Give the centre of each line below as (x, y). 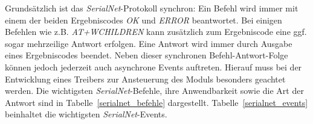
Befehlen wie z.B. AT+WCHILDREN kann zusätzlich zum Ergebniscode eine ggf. (156, 32)
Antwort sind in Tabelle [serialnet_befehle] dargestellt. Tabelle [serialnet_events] (156, 102)
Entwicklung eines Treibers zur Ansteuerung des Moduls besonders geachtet (145, 79)
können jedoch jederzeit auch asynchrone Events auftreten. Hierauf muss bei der (153, 67)
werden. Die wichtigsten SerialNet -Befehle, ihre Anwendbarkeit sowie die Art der (154, 91)
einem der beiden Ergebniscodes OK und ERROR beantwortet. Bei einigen (144, 20)
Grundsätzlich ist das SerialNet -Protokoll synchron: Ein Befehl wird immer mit (152, 8)
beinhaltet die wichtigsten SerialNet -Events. (86, 114)
